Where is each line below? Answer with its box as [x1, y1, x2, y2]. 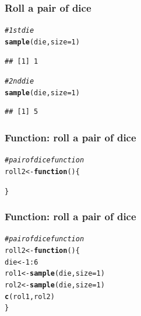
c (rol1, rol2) [5, 292, 55, 301]
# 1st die [5, 26, 34, 35]
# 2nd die [5, 77, 34, 86]
